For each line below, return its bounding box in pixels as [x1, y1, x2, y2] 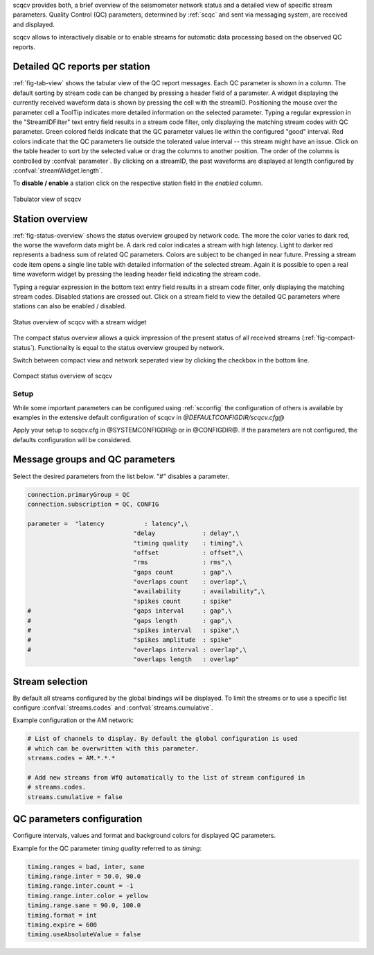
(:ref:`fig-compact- [301, 333, 356, 342]
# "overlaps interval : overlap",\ [27, 645, 247, 654]
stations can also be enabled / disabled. [12, 302, 127, 310]
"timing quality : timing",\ [133, 539, 243, 547]
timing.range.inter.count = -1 [27, 882, 134, 890]
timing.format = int [27, 911, 97, 919]
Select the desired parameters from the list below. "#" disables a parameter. [12, 472, 230, 480]
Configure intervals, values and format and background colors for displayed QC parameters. [12, 832, 276, 840]
